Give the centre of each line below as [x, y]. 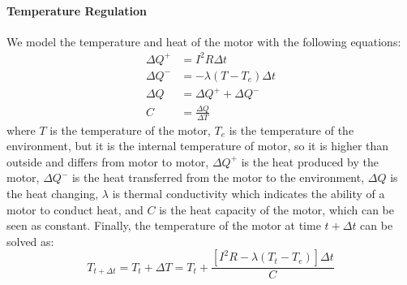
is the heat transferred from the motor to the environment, [218, 177]
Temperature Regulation [77, 10]
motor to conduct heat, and [75, 209]
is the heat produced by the [310, 161]
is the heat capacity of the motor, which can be [276, 209]
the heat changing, [53, 194]
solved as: [30, 241]
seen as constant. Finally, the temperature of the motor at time [164, 225]
